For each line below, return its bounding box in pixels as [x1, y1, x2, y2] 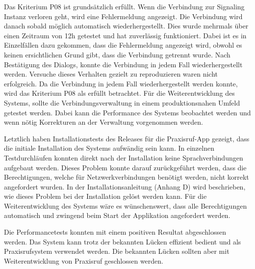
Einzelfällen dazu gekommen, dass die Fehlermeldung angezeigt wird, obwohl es [4, 40, 242, 50]
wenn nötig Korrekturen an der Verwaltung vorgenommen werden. [4, 117, 203, 127]
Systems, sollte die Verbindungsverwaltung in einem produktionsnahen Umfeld [4, 97, 240, 108]
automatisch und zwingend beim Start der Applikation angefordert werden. [4, 210, 230, 220]
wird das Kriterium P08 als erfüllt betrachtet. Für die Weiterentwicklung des [4, 88, 235, 98]
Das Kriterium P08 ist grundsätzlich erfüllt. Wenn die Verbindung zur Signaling [4, 1, 245, 11]
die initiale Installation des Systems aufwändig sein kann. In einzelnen [4, 143, 214, 153]
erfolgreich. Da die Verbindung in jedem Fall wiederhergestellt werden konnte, [4, 78, 238, 88]
